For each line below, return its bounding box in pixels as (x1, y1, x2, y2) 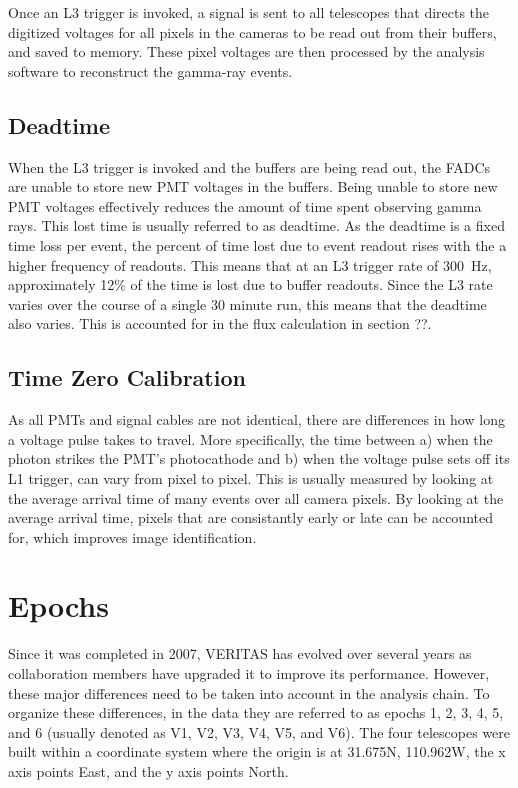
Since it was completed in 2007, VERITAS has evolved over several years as (8, 643, 472, 664)
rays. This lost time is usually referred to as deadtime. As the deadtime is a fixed (8, 215, 505, 236)
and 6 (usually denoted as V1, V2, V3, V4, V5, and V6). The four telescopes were (8, 721, 511, 742)
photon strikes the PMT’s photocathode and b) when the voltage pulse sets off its (8, 448, 510, 469)
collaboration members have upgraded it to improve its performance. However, (8, 663, 490, 683)
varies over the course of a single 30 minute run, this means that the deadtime (8, 293, 487, 314)
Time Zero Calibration (8, 362, 246, 393)
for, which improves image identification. (8, 526, 257, 547)
